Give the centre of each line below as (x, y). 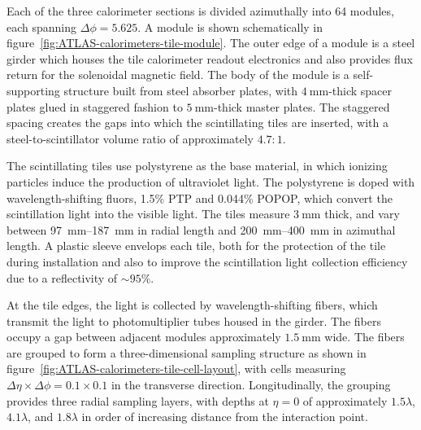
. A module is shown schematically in (230, 26)
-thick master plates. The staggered (302, 106)
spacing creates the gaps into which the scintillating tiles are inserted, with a (197, 123)
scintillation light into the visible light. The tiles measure (148, 214)
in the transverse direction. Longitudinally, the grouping (251, 385)
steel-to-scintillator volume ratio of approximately (130, 138)
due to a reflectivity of (62, 277)
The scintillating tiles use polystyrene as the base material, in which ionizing (197, 166)
